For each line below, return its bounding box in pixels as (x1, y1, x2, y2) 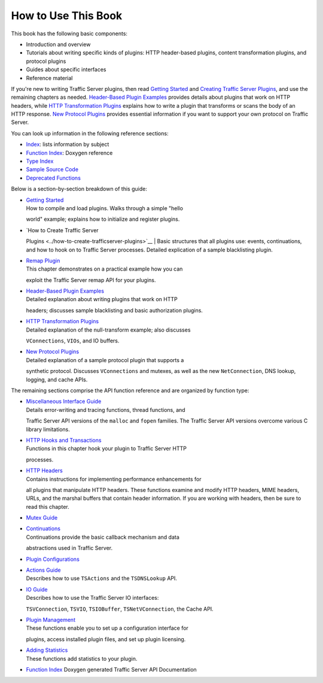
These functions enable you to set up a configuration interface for (26, 624, 188, 632)
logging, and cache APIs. (26, 376, 88, 383)
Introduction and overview (26, 41, 91, 48)
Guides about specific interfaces (26, 66, 106, 73)
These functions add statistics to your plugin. (26, 655, 138, 662)
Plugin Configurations (26, 555, 80, 563)
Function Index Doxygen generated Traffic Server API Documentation (26, 666, 197, 673)
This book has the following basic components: (11, 30, 128, 37)
